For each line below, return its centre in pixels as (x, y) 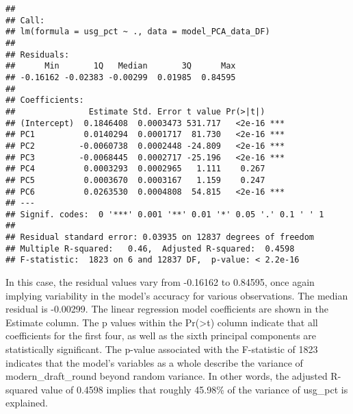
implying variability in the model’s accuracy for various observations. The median (177, 295)
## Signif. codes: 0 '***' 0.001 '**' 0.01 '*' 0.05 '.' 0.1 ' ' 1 (165, 214)
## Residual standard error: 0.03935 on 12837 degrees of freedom (160, 238)
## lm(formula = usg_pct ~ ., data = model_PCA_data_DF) (138, 32)
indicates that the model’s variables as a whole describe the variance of (154, 362)
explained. (27, 403)
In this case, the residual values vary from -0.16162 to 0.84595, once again (160, 282)
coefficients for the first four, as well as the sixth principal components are (161, 336)
